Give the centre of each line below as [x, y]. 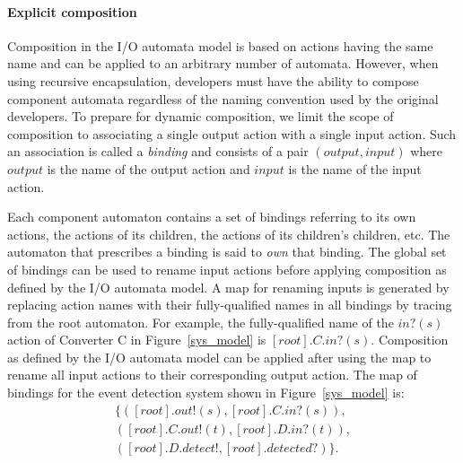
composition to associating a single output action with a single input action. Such [232, 133]
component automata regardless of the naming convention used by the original [223, 98]
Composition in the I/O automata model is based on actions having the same [220, 45]
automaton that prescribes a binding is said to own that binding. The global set [227, 252]
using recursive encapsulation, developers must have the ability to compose [213, 80]
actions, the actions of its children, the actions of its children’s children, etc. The [229, 234]
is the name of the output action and [149, 168]
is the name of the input [355, 168]
